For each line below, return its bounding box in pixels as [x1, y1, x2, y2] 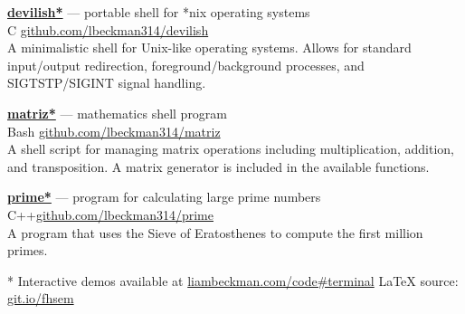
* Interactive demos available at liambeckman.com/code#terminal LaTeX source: [7, 271, 459, 290]
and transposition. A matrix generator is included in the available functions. [7, 157, 430, 176]
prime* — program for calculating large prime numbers [7, 187, 321, 206]
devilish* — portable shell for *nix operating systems [7, 3, 310, 21]
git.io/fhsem [7, 289, 74, 308]
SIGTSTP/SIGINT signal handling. [7, 73, 206, 92]
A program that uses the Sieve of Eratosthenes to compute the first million [7, 223, 423, 242]
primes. [7, 241, 48, 260]
